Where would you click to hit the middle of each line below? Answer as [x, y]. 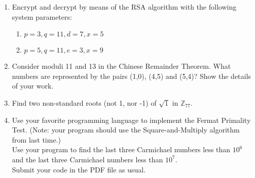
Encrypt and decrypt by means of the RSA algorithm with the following [124, 7]
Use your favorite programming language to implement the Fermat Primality [131, 120]
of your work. [33, 86]
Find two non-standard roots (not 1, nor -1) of [84, 102]
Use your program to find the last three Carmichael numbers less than [121, 149]
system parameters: [42, 16]
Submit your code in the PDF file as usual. [79, 169]
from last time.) [36, 139]
